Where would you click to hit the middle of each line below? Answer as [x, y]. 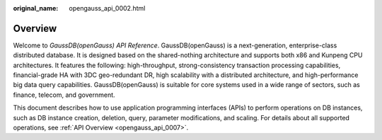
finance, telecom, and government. [64, 95]
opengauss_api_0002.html [107, 8]
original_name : [36, 8]
